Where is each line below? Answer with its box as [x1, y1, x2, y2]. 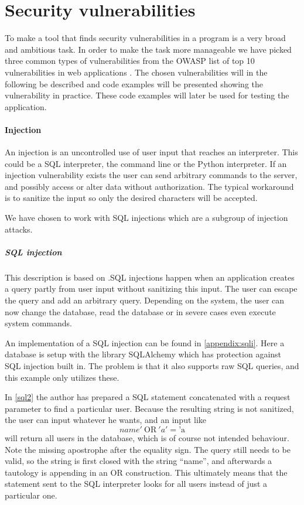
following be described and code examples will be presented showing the [5, 77, 263, 90]
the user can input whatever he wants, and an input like [5, 414, 207, 426]
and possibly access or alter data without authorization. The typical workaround [5, 180, 294, 192]
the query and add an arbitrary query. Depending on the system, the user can [5, 294, 285, 306]
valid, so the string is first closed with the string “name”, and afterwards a [5, 455, 272, 467]
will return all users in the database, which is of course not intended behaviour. [5, 431, 289, 443]
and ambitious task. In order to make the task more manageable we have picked [5, 43, 292, 55]
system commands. [5, 317, 72, 329]
